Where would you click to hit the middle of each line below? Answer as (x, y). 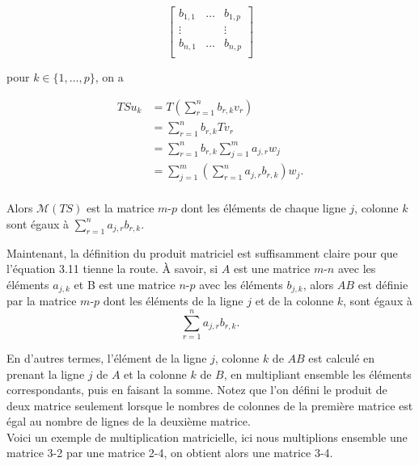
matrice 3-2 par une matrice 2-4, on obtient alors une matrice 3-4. (170, 453)
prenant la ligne (46, 374)
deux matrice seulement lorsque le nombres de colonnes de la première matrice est (210, 405)
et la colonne (155, 374)
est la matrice (121, 208)
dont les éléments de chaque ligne (263, 208)
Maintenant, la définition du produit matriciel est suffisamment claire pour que (202, 252)
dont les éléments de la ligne (173, 301)
